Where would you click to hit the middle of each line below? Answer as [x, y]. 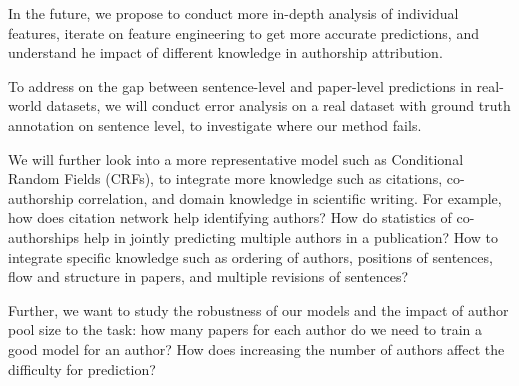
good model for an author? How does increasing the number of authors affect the [256, 348]
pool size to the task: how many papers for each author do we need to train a [245, 329]
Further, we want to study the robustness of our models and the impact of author [258, 309]
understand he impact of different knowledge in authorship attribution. [225, 52]
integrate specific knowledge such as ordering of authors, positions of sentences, [250, 256]
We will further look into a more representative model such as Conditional [236, 158]
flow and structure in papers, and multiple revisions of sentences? [208, 276]
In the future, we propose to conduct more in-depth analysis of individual [233, 13]
